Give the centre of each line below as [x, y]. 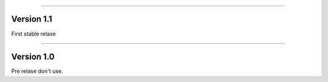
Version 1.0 [33, 57]
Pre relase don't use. [37, 71]
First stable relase [33, 34]
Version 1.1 [32, 19]
